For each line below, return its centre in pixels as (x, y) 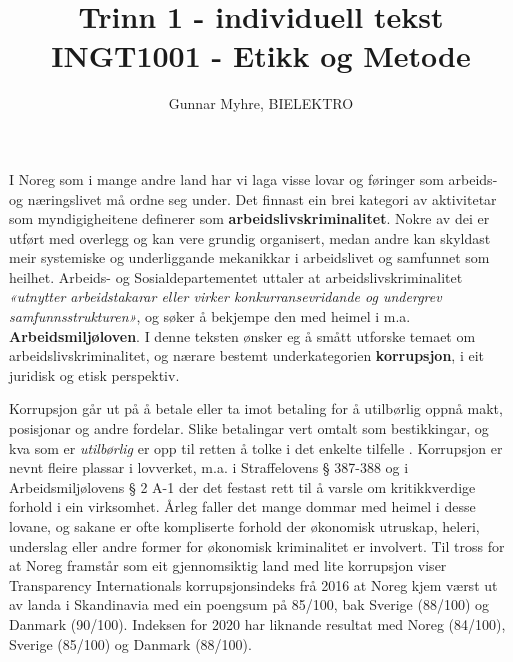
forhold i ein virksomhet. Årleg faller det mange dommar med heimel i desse (242, 506)
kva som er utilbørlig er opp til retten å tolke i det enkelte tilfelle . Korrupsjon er (256, 447)
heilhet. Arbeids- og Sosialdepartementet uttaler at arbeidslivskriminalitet (236, 276)
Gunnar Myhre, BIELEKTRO (261, 103)
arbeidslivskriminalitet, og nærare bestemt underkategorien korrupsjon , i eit (247, 355)
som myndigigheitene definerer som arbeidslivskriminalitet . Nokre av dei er (249, 218)
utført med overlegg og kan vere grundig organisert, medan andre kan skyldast (250, 237)
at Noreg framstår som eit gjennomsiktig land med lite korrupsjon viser (228, 565)
